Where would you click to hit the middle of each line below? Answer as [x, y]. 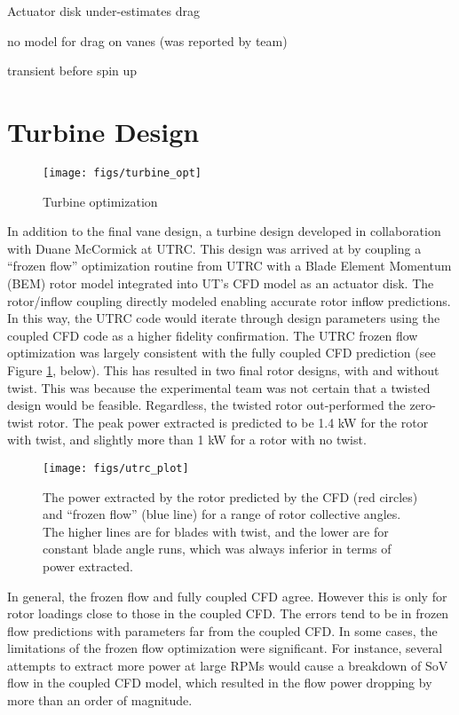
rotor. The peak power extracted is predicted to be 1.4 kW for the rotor [233, 422]
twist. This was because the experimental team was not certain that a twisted [219, 387]
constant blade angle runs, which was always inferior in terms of [217, 549]
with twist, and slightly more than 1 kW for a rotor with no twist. [187, 440]
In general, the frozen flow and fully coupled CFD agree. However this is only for [227, 596]
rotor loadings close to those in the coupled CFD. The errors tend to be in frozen [228, 613]
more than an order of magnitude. [100, 700]
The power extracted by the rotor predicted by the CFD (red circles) [230, 496]
